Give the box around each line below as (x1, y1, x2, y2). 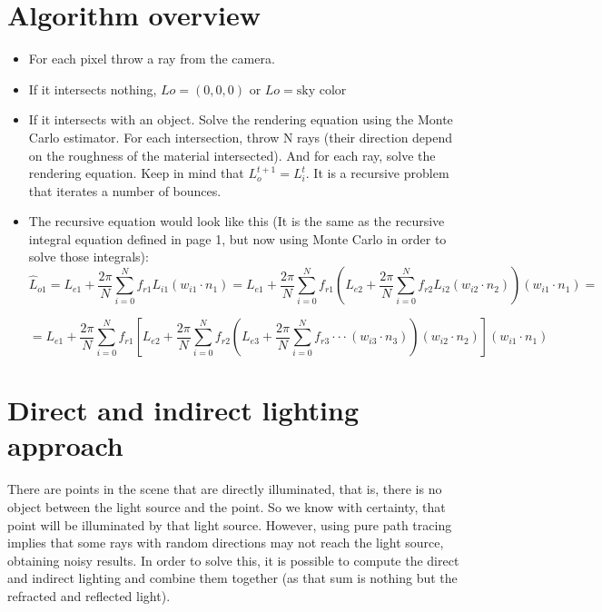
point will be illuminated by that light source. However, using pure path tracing (7, 515, 452, 534)
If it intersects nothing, (28, 79, 157, 98)
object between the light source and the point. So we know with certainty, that (7, 497, 446, 516)
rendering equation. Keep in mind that (28, 163, 244, 183)
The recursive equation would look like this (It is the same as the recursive (28, 212, 445, 231)
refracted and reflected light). (7, 586, 171, 605)
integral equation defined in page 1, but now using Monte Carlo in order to (28, 229, 447, 248)
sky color (296, 84, 347, 97)
